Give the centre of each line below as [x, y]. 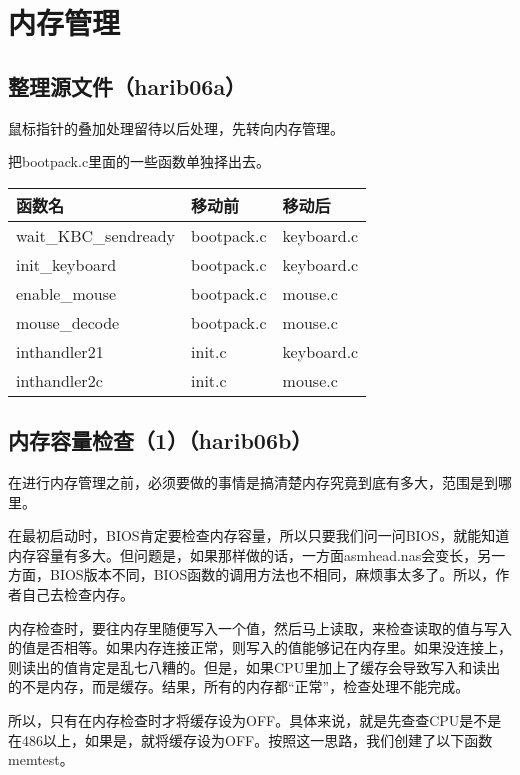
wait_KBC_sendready [96, 235]
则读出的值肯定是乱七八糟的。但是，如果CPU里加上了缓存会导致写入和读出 [254, 666]
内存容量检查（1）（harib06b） [160, 440]
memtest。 [41, 759]
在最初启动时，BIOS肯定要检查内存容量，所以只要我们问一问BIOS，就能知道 [259, 535]
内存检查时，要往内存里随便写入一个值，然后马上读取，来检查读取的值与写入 [260, 627]
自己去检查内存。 [77, 593]
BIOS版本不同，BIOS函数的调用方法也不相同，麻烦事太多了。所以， [272, 574]
